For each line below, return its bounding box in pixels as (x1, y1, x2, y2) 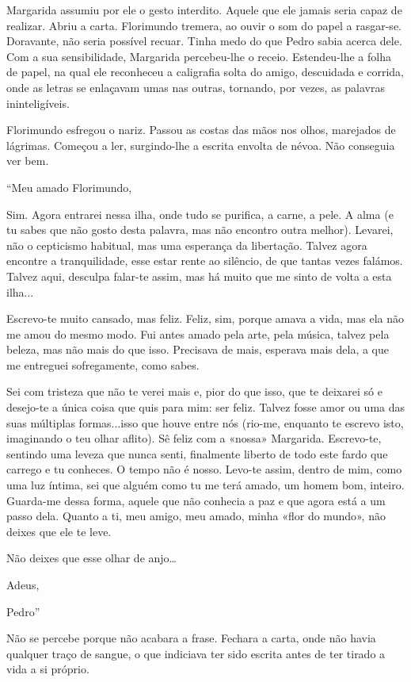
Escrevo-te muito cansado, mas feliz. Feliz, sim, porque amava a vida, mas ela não (6, 310, 405, 327)
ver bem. (6, 152, 49, 169)
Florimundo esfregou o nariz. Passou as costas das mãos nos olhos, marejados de (6, 121, 396, 138)
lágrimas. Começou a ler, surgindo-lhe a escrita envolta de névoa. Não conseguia (6, 136, 395, 153)
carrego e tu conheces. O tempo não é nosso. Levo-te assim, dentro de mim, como (6, 461, 402, 477)
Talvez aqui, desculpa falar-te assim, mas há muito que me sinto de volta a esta (6, 267, 392, 284)
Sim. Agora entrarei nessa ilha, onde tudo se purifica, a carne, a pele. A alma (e (6, 205, 394, 222)
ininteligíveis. (6, 94, 70, 111)
